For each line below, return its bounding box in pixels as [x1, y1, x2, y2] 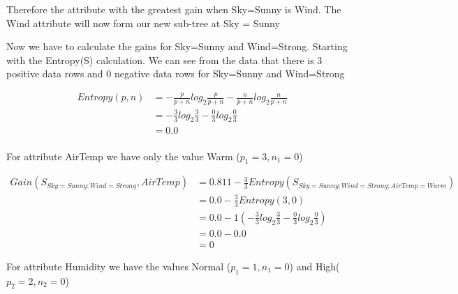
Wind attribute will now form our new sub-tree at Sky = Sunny [6, 15, 280, 30]
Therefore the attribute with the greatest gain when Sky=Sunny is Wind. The [6, 2, 341, 16]
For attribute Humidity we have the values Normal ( [6, 258, 231, 273]
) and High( [289, 258, 340, 273]
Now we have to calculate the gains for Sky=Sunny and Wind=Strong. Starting [6, 39, 348, 54]
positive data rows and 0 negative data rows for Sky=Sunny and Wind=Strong [6, 66, 345, 81]
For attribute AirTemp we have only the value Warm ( [6, 148, 240, 163]
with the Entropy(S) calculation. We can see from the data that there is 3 [6, 52, 323, 67]
